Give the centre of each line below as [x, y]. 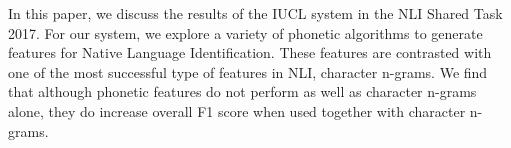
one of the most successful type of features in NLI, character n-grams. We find [248, 71]
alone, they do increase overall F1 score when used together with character [237, 110]
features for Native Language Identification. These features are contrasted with [250, 52]
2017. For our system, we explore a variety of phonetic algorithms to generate [245, 32]
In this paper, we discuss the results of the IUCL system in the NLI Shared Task [255, 13]
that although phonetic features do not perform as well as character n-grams [242, 91]
